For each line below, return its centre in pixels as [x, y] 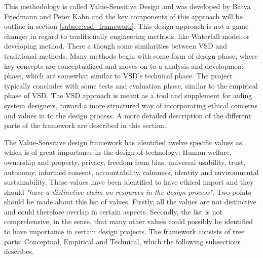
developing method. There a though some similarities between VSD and [116, 46]
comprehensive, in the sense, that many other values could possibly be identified [128, 221]
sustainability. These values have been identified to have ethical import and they [129, 182]
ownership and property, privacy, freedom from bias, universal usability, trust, [125, 162]
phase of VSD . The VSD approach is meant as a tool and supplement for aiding [128, 95]
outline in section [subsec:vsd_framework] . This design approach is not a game [126, 26]
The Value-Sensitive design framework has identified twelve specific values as [123, 142]
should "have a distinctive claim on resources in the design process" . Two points [128, 191]
